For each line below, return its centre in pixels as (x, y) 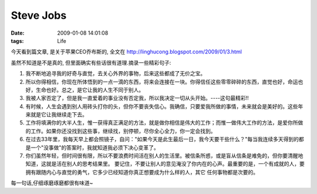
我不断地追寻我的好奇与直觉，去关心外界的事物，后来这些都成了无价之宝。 (115, 73)
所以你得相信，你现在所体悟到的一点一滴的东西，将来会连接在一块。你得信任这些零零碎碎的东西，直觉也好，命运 (162, 82)
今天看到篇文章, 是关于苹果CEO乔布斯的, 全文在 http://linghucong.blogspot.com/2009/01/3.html (126, 52)
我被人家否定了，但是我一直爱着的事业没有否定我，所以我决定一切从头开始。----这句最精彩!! (137, 98)
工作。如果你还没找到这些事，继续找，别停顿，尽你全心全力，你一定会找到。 (123, 131)
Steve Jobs (39, 15)
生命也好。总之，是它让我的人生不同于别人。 (90, 90)
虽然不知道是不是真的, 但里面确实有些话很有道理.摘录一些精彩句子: (91, 62)
